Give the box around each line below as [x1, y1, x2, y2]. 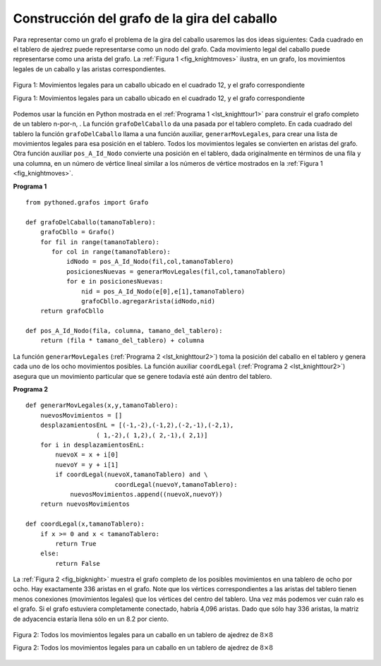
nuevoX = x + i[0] [55, 451, 119, 459]
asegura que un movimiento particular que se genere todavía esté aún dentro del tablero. [13, 372, 272, 380]
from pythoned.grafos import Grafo [25, 198, 149, 207]
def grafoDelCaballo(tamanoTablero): [25, 218, 157, 226]
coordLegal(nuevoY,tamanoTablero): [114, 480, 238, 488]
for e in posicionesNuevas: [66, 277, 164, 286]
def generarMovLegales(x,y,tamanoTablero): [25, 401, 179, 409]
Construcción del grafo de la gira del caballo [13, 11, 278, 26]
